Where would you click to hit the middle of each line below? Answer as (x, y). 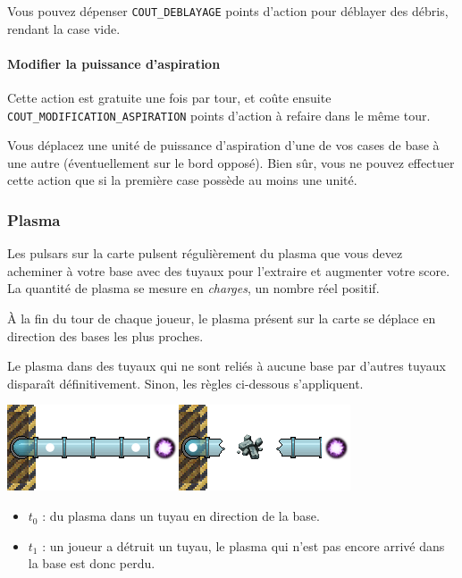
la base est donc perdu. (92, 563)
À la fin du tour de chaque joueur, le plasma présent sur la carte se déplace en (222, 318)
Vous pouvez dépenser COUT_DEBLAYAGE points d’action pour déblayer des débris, (228, 11)
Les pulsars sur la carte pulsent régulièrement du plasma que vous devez (205, 253)
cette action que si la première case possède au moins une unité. (182, 180)
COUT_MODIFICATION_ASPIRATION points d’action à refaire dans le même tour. (219, 115)
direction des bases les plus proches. (105, 335)
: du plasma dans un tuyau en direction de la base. (181, 516)
